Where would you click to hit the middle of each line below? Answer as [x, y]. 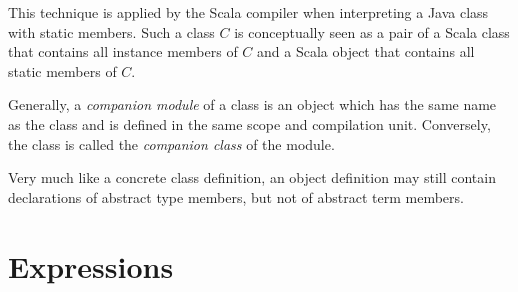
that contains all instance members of [123, 51]
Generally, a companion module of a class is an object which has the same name [252, 104]
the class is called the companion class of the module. [171, 143]
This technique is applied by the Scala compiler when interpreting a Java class [248, 12]
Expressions [91, 265]
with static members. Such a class [111, 31]
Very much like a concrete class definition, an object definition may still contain [252, 177]
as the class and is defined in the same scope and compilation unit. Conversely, [249, 123]
